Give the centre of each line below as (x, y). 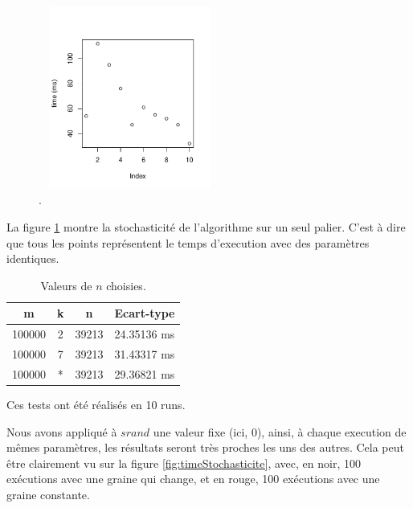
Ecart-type (145, 313)
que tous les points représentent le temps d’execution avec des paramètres (188, 242)
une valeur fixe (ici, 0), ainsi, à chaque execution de (280, 431)
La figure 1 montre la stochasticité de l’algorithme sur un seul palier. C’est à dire (206, 226)
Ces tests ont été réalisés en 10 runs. (96, 404)
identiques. (33, 258)
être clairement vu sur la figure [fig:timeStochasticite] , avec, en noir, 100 (184, 463)
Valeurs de (66, 285)
